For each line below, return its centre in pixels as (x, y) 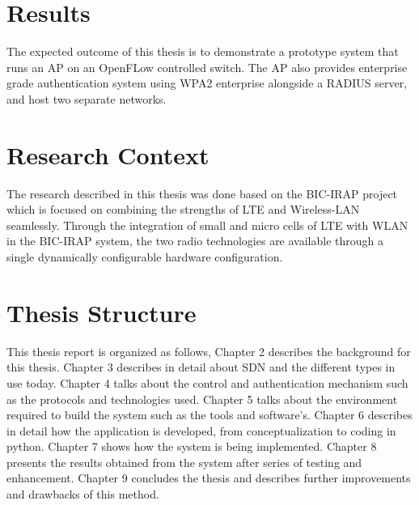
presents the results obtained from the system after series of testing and (184, 462)
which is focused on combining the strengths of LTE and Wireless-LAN (183, 209)
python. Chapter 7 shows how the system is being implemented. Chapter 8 (192, 446)
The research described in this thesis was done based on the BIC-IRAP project (202, 193)
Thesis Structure (102, 312)
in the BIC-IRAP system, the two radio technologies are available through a (195, 241)
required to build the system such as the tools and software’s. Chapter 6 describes (209, 415)
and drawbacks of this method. (83, 494)
